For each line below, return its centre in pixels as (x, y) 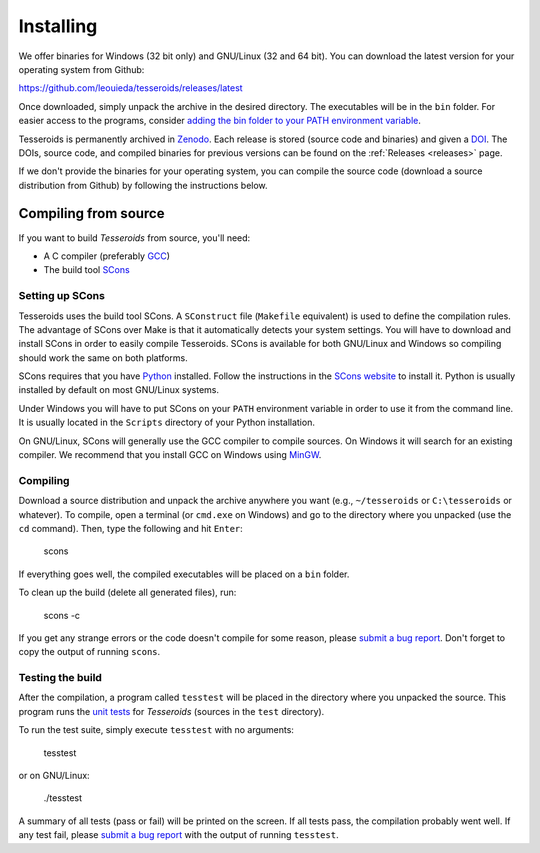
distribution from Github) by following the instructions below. (143, 185)
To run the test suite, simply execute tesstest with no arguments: (156, 730)
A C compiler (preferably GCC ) (106, 256)
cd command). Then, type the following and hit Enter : (131, 528)
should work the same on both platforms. (103, 357)
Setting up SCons (61, 296)
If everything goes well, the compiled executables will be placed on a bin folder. (184, 574)
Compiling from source (91, 213)
